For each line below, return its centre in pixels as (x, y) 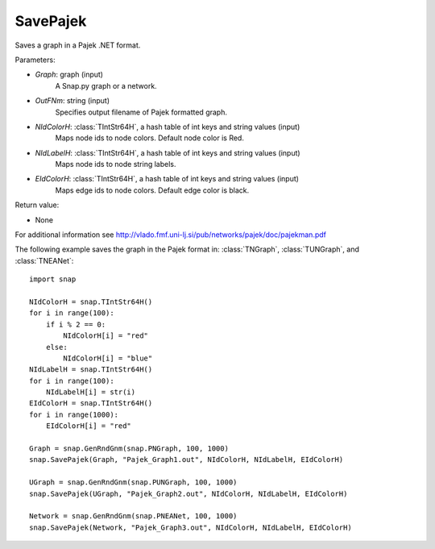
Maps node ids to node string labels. (116, 164)
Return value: (37, 205)
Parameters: (35, 60)
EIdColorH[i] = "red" (89, 426)
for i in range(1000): (74, 414)
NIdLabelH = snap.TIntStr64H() (91, 370)
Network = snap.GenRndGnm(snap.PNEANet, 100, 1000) (133, 516)
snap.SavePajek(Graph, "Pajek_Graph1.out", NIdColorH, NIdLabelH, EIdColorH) (186, 460)
